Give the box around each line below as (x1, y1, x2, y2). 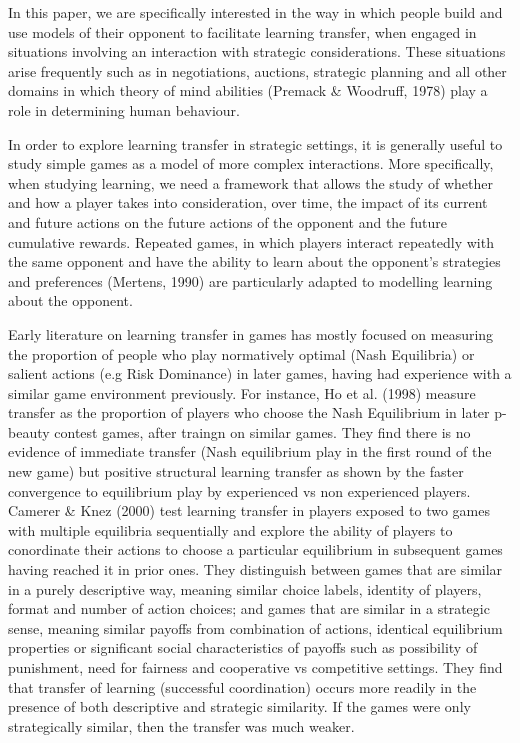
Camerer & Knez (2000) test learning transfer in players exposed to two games (8, 500, 491, 521)
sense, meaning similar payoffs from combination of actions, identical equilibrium (8, 617, 503, 638)
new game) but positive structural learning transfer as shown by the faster (8, 461, 464, 482)
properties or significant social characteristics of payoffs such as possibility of (8, 637, 478, 658)
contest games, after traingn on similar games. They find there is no (54, 421, 471, 442)
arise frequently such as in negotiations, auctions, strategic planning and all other (8, 60, 507, 81)
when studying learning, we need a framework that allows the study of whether (8, 172, 493, 193)
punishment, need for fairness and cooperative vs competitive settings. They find (8, 657, 503, 677)
